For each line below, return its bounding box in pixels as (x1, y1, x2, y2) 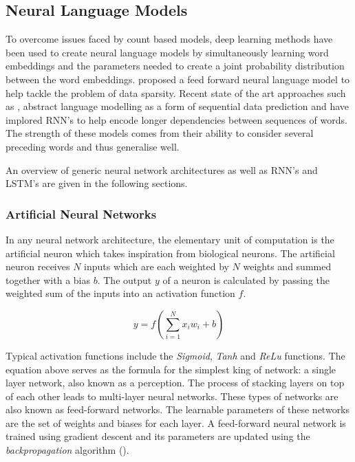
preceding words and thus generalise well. (6, 139, 180, 153)
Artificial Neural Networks (6, 205, 157, 222)
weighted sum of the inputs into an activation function (6, 286, 235, 300)
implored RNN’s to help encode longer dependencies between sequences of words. (6, 112, 347, 126)
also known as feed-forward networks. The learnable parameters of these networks (6, 402, 350, 417)
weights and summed (243, 259, 332, 274)
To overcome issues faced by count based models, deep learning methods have (6, 32, 333, 46)
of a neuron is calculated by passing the (162, 272, 330, 287)
